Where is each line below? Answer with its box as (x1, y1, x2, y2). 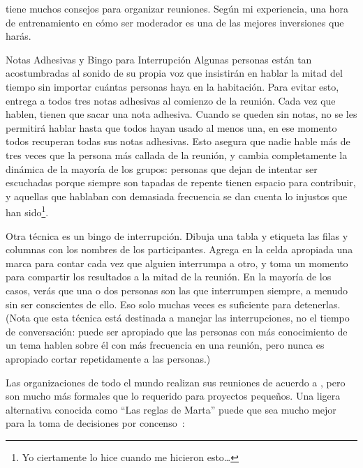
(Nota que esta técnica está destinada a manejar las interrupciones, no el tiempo (6, 310, 350, 325)
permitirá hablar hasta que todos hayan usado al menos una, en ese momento (6, 120, 337, 135)
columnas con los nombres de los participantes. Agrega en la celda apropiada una (6, 242, 353, 257)
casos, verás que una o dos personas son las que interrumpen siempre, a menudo (6, 282, 348, 297)
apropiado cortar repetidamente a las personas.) (6, 351, 211, 365)
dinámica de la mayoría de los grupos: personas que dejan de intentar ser (6, 161, 318, 176)
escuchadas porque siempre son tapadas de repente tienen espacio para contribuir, (6, 175, 356, 190)
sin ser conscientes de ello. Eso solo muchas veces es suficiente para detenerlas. (6, 296, 341, 311)
